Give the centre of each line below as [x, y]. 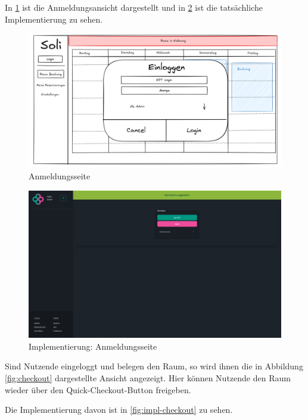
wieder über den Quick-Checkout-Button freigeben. [98, 389]
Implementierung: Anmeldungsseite [93, 346]
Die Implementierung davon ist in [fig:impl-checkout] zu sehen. [119, 410]
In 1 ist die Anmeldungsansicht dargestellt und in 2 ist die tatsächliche [134, 7]
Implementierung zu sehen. [54, 19]
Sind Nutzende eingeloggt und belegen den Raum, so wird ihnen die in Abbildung [154, 366]
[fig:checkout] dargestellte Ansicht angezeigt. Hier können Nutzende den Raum [148, 378]
